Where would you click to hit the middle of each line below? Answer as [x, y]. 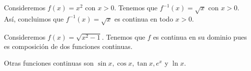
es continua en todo [144, 18]
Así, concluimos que [34, 18]
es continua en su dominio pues [200, 36]
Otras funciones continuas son [49, 62]
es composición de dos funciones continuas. [68, 46]
